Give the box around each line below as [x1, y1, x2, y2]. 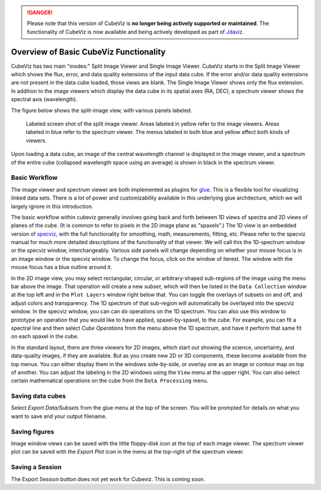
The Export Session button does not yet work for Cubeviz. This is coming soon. [11, 475, 205, 482]
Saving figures [11, 427, 55, 436]
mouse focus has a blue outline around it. [11, 264, 112, 271]
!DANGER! [27, 9, 53, 16]
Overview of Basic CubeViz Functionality [11, 46, 166, 57]
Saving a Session [11, 463, 62, 472]
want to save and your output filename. [11, 413, 107, 420]
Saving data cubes [11, 392, 66, 400]
